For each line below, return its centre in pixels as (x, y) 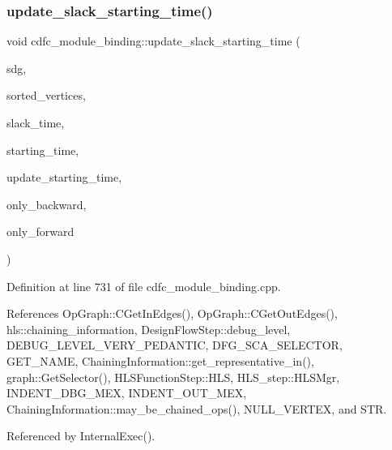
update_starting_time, (64, 177)
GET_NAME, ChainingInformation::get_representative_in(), (160, 360)
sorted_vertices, (46, 95)
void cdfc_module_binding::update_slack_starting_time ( (153, 41)
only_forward (40, 231)
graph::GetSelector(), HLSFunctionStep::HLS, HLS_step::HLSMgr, (173, 377)
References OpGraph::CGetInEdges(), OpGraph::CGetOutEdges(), (172, 313)
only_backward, (47, 204)
